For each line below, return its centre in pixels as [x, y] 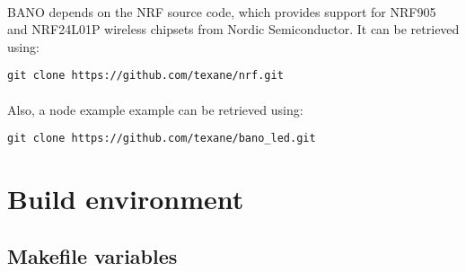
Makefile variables [92, 255]
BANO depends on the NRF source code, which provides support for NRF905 [222, 11]
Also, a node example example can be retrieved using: [155, 109]
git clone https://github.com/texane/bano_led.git [162, 139]
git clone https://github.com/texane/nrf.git [145, 76]
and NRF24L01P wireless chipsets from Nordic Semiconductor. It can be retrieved [233, 29]
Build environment [126, 199]
